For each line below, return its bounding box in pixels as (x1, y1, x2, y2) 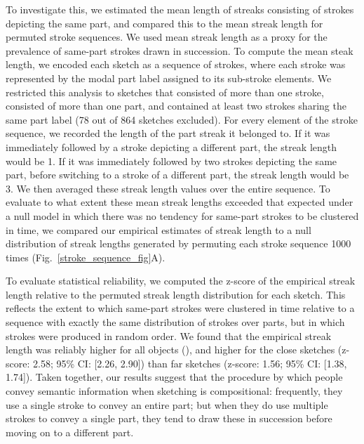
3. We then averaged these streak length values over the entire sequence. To (6, 181, 330, 195)
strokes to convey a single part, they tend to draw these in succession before (6, 411, 332, 426)
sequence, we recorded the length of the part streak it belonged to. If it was (6, 126, 330, 141)
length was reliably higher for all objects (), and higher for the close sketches (6, 342, 335, 357)
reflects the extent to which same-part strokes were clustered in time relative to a (6, 301, 355, 315)
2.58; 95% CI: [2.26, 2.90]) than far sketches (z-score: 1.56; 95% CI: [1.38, (32, 355, 347, 370)
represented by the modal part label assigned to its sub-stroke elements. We (6, 70, 332, 85)
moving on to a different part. (6, 424, 134, 439)
